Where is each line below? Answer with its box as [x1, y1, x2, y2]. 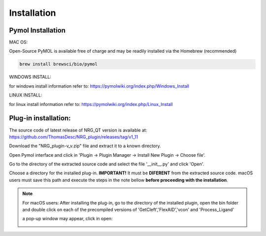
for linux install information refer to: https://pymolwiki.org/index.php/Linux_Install [9, 101, 173, 107]
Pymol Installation [9, 26, 66, 34]
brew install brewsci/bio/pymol [19, 62, 98, 67]
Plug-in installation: [9, 114, 71, 123]
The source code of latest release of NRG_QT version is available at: [9, 127, 147, 133]
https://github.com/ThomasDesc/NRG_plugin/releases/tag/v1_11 [9, 134, 138, 140]
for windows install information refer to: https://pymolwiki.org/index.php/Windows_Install [9, 83, 190, 89]
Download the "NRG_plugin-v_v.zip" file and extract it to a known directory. [9, 143, 161, 149]
